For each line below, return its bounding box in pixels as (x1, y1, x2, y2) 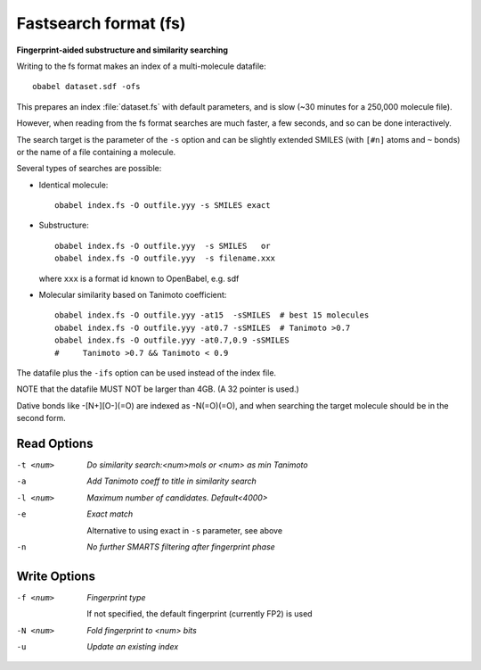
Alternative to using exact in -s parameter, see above (86, 525, 283, 535)
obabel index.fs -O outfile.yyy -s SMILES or (54, 241, 271, 251)
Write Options (16, 568, 95, 583)
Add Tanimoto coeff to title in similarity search (86, 476, 257, 486)
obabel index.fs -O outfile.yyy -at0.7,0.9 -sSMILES (54, 335, 289, 345)
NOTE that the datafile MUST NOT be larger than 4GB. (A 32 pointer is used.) (16, 384, 300, 394)
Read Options (16, 435, 94, 451)
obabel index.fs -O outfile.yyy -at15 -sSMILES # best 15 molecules (54, 310, 370, 320)
